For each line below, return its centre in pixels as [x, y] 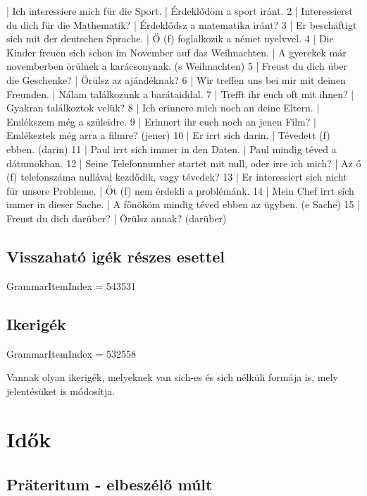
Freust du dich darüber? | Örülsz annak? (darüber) [117, 218]
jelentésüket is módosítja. [61, 391]
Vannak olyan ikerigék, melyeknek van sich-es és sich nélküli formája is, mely [172, 377]
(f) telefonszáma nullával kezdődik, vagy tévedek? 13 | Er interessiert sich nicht [177, 177]
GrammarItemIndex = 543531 [71, 285]
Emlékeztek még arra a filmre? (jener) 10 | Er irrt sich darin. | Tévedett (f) [168, 135]
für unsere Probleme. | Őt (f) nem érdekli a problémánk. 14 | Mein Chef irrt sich [180, 190]
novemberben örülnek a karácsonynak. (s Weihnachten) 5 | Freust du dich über [177, 66]
